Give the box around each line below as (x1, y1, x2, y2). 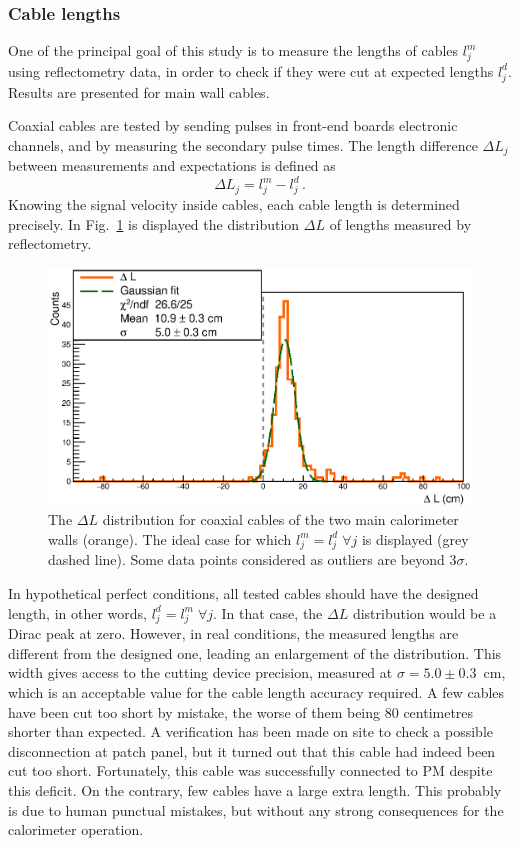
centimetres (403, 701, 474, 722)
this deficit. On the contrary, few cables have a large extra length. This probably (8, 780, 502, 801)
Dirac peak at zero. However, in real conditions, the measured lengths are (8, 623, 459, 644)
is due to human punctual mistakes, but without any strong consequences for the (8, 799, 504, 820)
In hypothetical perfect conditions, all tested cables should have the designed (8, 582, 479, 603)
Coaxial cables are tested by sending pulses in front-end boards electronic (8, 115, 458, 136)
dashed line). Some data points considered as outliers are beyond (48, 549, 445, 570)
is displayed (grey (361, 528, 469, 549)
